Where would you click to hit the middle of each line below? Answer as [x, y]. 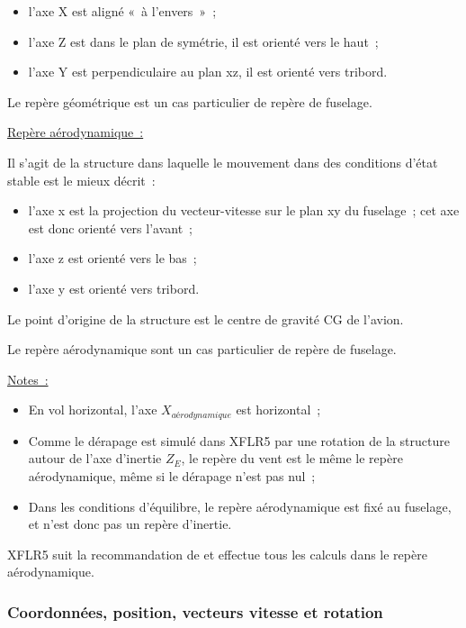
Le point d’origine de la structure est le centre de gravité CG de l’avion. [206, 319]
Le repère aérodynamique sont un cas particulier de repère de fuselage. [202, 349]
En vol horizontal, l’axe [93, 410]
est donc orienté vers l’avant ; [111, 228]
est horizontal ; [278, 410]
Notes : [28, 379]
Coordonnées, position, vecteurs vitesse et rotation [195, 611]
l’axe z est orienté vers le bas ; [112, 258]
